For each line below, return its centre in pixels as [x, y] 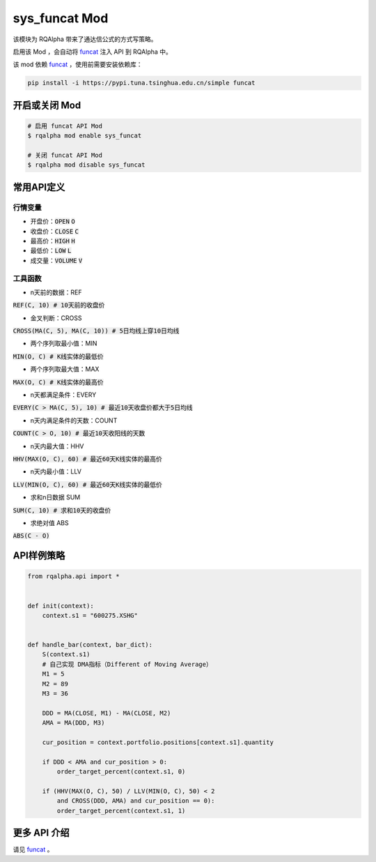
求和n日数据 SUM [55, 497]
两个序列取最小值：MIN [64, 343]
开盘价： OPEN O [53, 221]
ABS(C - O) [31, 536]
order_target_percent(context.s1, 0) [121, 772]
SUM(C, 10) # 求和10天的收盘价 [62, 510]
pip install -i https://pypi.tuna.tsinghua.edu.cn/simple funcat [141, 83]
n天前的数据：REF [56, 292]
